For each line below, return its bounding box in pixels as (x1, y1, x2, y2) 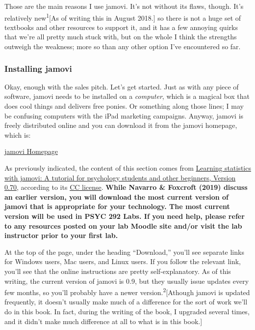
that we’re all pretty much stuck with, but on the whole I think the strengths (4, 31, 237, 42)
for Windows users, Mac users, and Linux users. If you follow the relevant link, (4, 256, 241, 267)
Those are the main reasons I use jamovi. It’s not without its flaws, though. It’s (4, 1, 244, 11)
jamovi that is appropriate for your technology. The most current (4, 201, 230, 211)
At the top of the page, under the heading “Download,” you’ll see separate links (4, 246, 244, 257)
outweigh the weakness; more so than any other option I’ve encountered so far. (4, 41, 241, 52)
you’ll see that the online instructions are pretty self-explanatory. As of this (4, 266, 231, 276)
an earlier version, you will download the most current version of (4, 191, 229, 202)
